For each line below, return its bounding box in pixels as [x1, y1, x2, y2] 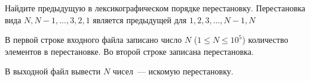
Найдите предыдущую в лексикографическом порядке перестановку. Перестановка [5, 2, 306, 14]
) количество [242, 33, 288, 46]
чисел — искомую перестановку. [112, 65, 234, 77]
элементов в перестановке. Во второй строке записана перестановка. [5, 45, 254, 57]
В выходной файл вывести [5, 65, 101, 77]
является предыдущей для [93, 13, 187, 26]
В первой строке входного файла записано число [5, 33, 182, 46]
